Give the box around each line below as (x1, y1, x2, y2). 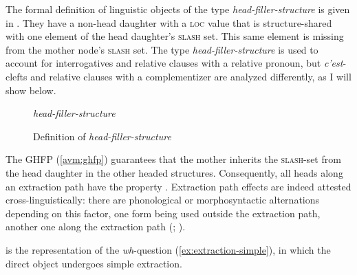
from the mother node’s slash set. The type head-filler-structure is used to (6, 42, 318, 56)
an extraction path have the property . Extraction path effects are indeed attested (6, 179, 351, 193)
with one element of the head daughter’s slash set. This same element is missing (6, 29, 344, 43)
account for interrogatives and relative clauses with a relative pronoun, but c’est (6, 56, 343, 70)
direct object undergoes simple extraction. (6, 256, 182, 270)
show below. (6, 82, 56, 97)
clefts (6, 69, 28, 83)
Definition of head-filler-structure (33, 129, 171, 143)
